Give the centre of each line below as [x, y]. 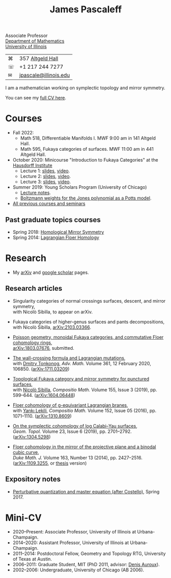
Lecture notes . [35, 193]
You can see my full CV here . [36, 98]
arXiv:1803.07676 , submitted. [43, 348]
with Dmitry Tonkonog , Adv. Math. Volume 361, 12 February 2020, [82, 363]
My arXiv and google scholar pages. [51, 272]
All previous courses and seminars [49, 204]
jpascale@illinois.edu [45, 75]
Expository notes [33, 479]
